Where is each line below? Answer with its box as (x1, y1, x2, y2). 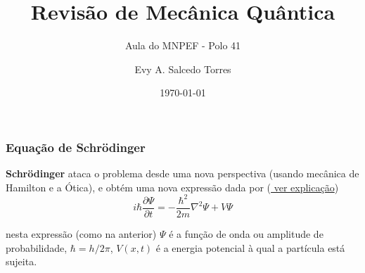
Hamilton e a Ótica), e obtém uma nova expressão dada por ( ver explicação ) (6, 179, 339, 194)
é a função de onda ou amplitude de (169, 226, 324, 241)
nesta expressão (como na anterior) (6, 226, 157, 241)
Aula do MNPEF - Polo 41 (124, 38, 241, 53)
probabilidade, (6, 240, 68, 255)
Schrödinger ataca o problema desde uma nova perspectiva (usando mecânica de (6, 166, 359, 181)
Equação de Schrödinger (6, 138, 146, 155)
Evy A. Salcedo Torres (134, 61, 231, 76)
